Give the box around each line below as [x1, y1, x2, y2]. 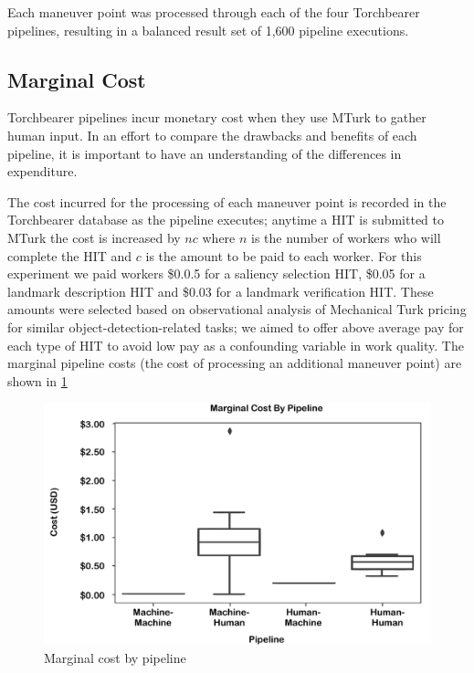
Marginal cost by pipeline [44, 647, 186, 667]
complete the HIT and [7, 246, 132, 265]
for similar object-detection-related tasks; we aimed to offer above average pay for [7, 317, 464, 336]
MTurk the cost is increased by [7, 227, 181, 247]
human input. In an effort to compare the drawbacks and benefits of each [7, 125, 417, 144]
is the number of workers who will [251, 227, 441, 247]
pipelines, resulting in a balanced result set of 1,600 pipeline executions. [7, 20, 409, 39]
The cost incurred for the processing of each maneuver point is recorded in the [7, 192, 447, 211]
